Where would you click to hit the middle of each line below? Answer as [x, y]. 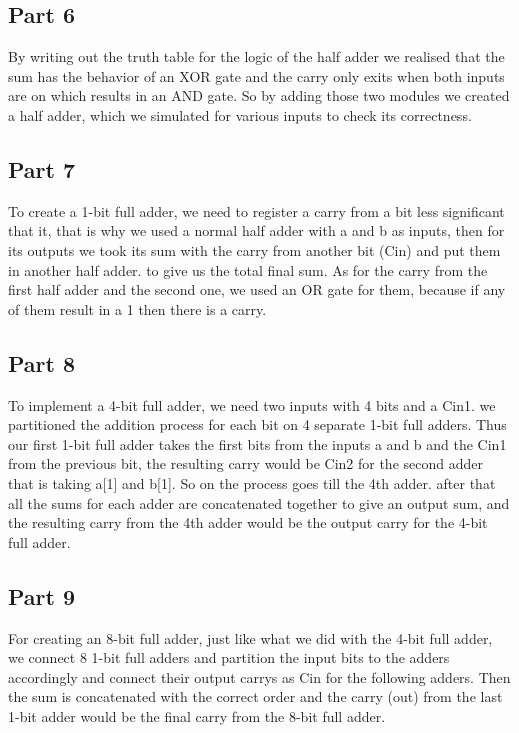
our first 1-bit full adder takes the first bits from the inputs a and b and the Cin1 [257, 443]
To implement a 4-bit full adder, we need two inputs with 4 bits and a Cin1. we [252, 404]
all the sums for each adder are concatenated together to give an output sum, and [259, 502]
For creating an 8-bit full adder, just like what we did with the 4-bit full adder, [250, 637]
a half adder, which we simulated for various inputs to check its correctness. [240, 114]
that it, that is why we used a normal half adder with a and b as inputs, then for [256, 230]
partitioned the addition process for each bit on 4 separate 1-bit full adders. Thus [257, 424]
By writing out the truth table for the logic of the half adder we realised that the [256, 56]
